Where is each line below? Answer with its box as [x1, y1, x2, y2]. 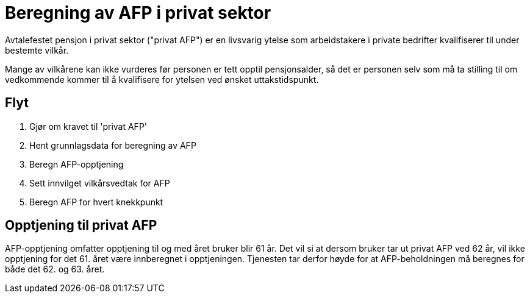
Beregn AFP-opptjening [29, 158, 124, 169]
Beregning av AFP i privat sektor [5, 2, 271, 23]
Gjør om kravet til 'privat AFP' [29, 121, 148, 132]
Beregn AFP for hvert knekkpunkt [29, 196, 163, 207]
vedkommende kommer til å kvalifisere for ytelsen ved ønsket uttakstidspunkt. [5, 74, 319, 85]
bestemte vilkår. [5, 44, 69, 55]
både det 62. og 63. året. [5, 264, 105, 275]
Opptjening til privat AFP [5, 218, 157, 233]
